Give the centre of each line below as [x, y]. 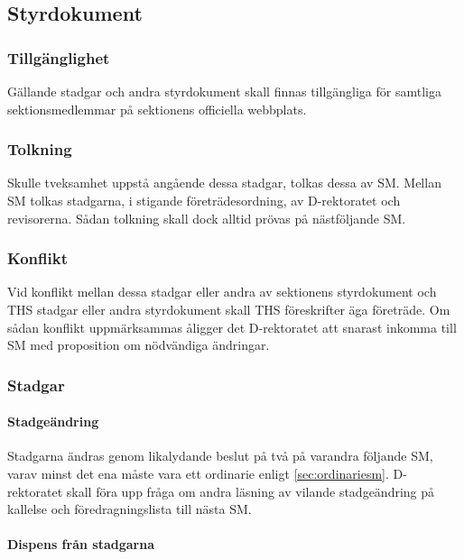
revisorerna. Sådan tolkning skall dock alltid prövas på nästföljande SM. [207, 218]
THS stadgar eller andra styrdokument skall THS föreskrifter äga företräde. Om [229, 309]
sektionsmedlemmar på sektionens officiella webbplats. [157, 109]
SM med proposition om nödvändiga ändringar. [139, 345]
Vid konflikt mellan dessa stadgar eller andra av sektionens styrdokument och [222, 292]
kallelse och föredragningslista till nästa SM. [130, 509]
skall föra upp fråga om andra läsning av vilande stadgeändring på [251, 491]
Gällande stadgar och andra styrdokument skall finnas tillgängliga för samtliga [224, 91]
